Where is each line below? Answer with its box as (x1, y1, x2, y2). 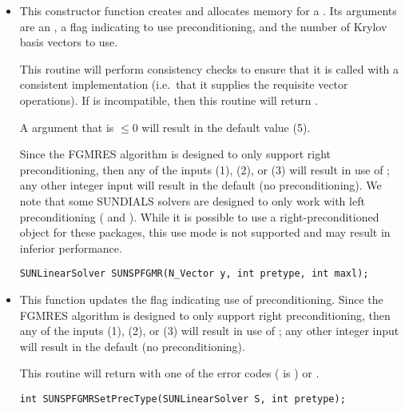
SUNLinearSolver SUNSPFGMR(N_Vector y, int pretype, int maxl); (19, 268, 369, 280)
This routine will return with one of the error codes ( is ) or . (19, 365, 320, 381)
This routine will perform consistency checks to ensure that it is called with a (19, 60, 399, 77)
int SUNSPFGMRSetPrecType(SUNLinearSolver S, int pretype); (19, 393, 346, 405)
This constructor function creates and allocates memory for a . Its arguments (19, 2, 397, 18)
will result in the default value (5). (141, 118, 311, 135)
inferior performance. (19, 239, 122, 256)
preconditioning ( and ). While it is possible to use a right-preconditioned (19, 208, 379, 225)
